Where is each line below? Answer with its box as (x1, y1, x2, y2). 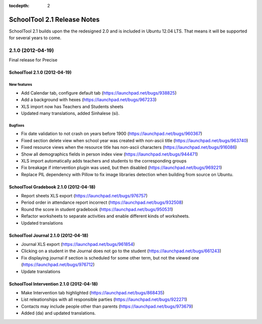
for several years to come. (9, 35, 62, 41)
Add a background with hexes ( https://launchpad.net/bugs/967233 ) (21, 97, 157, 103)
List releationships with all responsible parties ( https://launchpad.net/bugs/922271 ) (21, 296, 187, 303)
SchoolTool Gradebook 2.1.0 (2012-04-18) (9, 184, 96, 190)
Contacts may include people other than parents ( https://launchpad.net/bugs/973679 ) (21, 303, 194, 309)
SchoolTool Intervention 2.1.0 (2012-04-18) (9, 281, 98, 287)
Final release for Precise (9, 57, 58, 63)
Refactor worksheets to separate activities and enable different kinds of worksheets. (21, 213, 190, 219)
